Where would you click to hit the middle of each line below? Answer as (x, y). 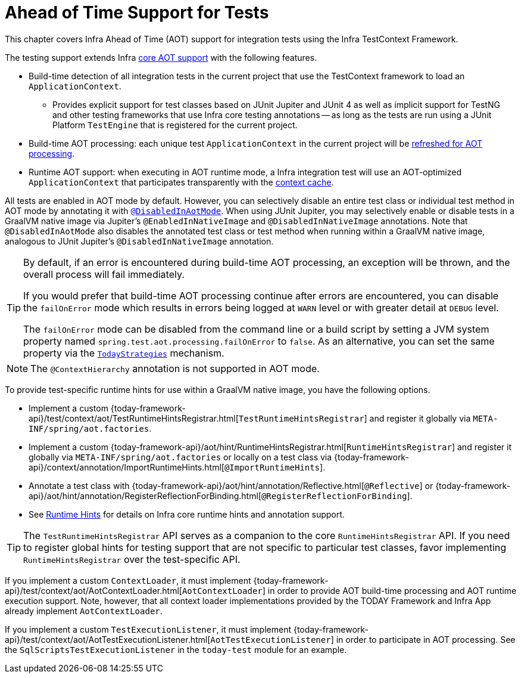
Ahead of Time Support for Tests (137, 13)
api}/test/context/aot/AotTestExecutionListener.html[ (108, 639)
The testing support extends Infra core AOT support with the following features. (161, 57)
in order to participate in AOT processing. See (426, 639)
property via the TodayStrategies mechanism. (124, 353)
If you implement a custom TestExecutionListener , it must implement (148, 629)
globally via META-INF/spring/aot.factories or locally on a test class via (180, 457)
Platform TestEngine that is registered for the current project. (175, 125)
